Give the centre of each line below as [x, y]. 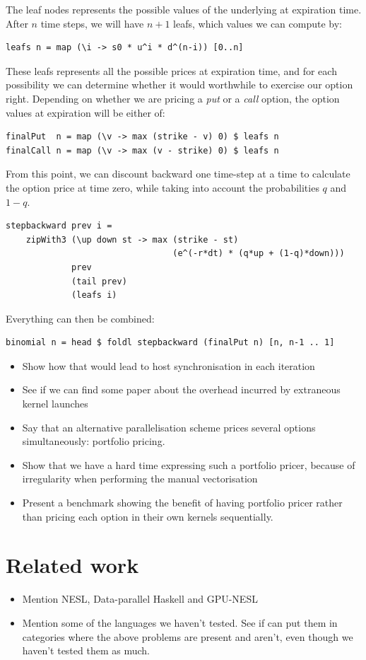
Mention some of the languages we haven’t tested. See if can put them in [180, 622]
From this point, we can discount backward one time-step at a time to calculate [178, 174]
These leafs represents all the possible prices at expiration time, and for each [171, 70]
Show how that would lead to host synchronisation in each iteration [169, 365]
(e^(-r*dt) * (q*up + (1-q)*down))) [259, 254]
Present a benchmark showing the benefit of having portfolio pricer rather [182, 503]
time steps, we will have [92, 23]
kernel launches [55, 404]
